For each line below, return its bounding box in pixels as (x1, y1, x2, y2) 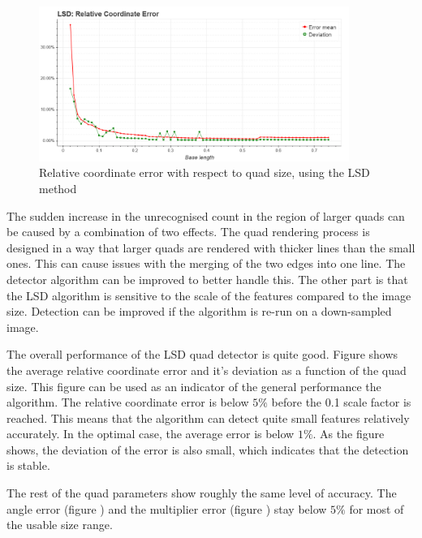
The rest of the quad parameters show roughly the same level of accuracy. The (6, 484, 397, 501)
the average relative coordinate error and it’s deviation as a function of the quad (6, 361, 407, 378)
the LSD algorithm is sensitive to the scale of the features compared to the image (6, 286, 411, 303)
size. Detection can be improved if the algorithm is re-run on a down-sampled (6, 303, 392, 320)
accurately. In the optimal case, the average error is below (6, 425, 295, 442)
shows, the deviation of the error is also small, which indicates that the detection (6, 441, 409, 458)
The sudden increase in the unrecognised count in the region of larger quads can (6, 207, 405, 224)
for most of (349, 500, 404, 517)
